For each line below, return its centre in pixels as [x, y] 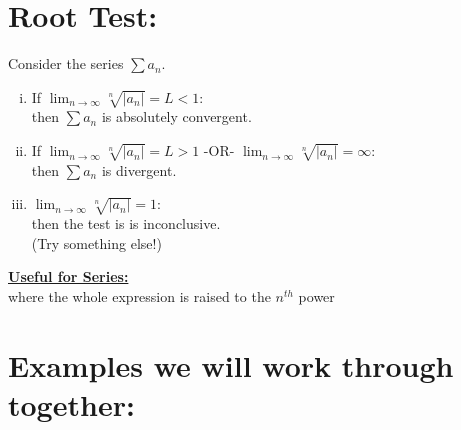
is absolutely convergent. [176, 116]
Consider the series [66, 63]
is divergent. [139, 169]
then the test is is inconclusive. [126, 223]
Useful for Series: [68, 276]
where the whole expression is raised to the [139, 295]
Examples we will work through [231, 364]
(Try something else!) [96, 242]
